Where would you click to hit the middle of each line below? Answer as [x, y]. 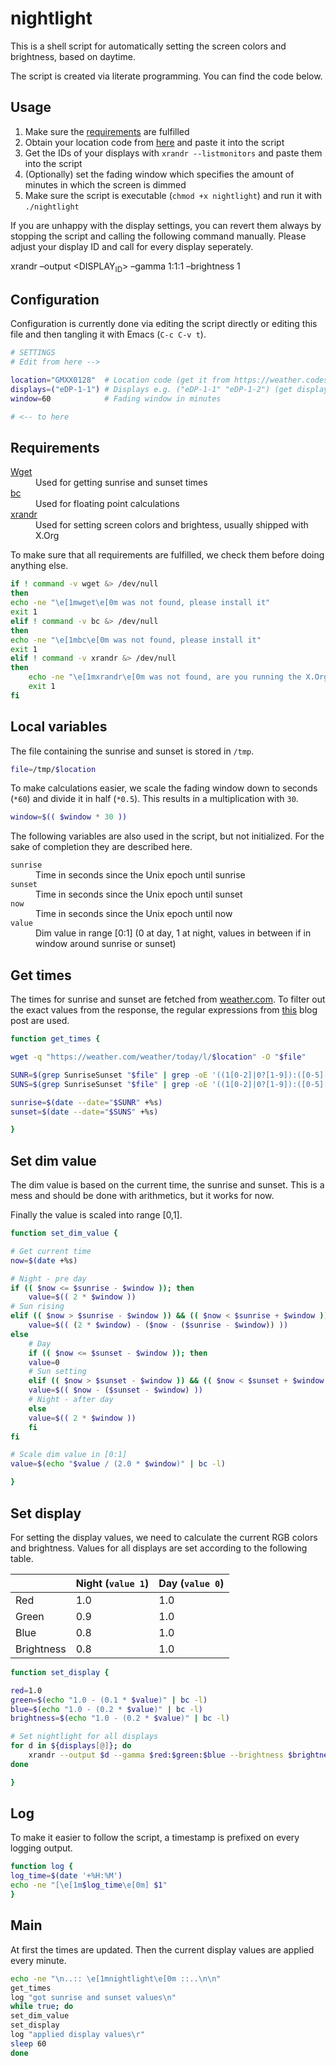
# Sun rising [37, 1307]
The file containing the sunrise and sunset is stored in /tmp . [132, 751]
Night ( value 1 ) [112, 1583]
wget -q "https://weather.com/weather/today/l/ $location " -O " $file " [158, 1057]
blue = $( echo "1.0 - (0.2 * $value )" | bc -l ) [106, 1709]
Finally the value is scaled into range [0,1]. [96, 1215]
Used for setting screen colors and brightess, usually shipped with [172, 525]
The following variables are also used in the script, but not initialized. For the [167, 836]
